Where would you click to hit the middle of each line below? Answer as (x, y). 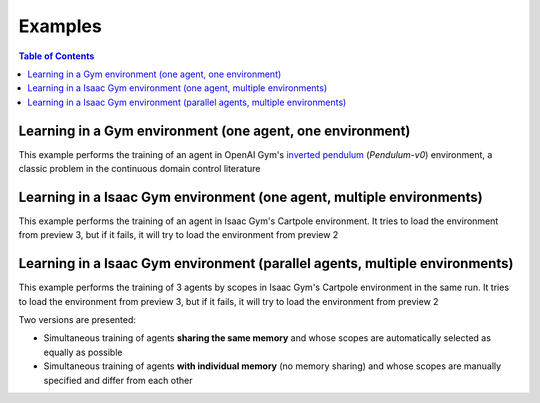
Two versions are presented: (77, 319)
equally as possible (83, 352)
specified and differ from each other (118, 380)
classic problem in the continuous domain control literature (139, 169)
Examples (60, 26)
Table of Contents (56, 56)
